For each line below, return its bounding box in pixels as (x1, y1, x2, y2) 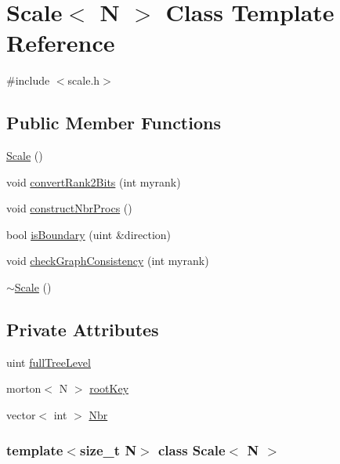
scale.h (67, 72, 100, 89)
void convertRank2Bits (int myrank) (6, 173, 181, 190)
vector (6, 407, 36, 423)
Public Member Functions (6, 111, 221, 135)
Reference (6, 27, 115, 59)
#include (6, 72, 50, 89)
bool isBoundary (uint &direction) (6, 226, 172, 242)
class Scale (158, 440, 226, 459)
